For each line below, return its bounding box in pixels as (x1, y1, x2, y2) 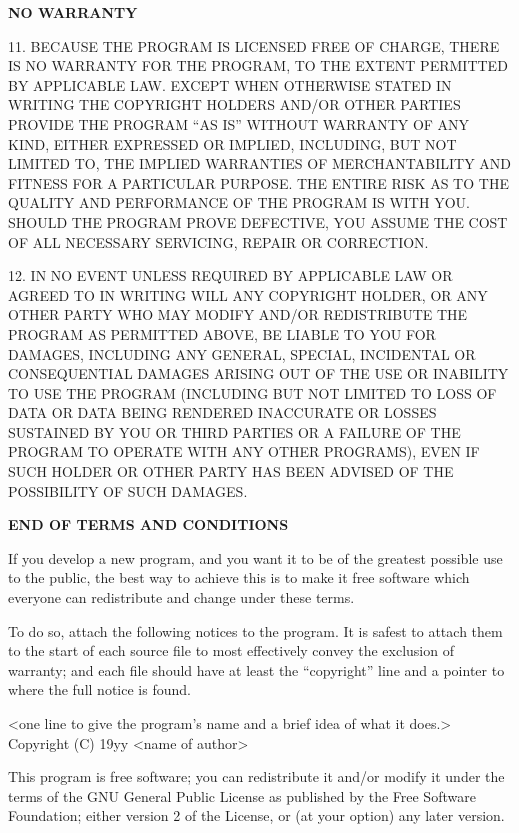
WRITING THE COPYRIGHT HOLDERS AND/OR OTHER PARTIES (8, 94, 461, 115)
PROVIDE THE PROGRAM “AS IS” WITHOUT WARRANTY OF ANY (8, 113, 470, 134)
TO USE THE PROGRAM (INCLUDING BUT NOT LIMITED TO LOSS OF (8, 382, 497, 403)
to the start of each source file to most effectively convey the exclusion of (8, 640, 454, 661)
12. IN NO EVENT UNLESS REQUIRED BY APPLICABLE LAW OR (8, 265, 453, 286)
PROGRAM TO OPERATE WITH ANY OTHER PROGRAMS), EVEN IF (8, 441, 480, 462)
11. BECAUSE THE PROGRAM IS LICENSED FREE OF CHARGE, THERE (8, 35, 500, 56)
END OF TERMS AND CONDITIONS (8, 514, 289, 535)
